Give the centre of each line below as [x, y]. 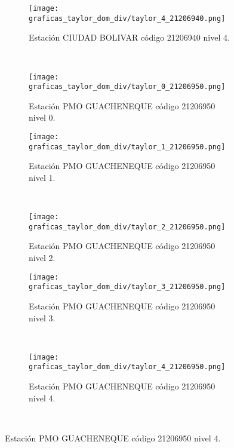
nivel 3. [42, 317]
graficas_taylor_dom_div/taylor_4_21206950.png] [127, 367]
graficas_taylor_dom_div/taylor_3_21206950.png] [127, 287]
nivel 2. [42, 257]
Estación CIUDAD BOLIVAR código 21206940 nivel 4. [129, 37]
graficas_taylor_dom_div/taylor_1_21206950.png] [127, 147]
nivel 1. [42, 177]
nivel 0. [42, 117]
